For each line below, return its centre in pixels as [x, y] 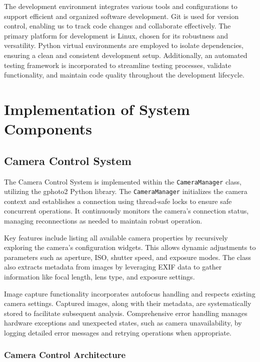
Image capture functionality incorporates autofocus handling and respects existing [130, 293]
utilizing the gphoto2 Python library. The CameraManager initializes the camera [126, 191]
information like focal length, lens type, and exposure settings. [99, 276]
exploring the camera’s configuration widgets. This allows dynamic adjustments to [130, 247]
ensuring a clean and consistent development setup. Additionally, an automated [126, 55]
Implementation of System [97, 109]
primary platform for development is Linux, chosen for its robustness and [116, 35]
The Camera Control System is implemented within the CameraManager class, [123, 181]
